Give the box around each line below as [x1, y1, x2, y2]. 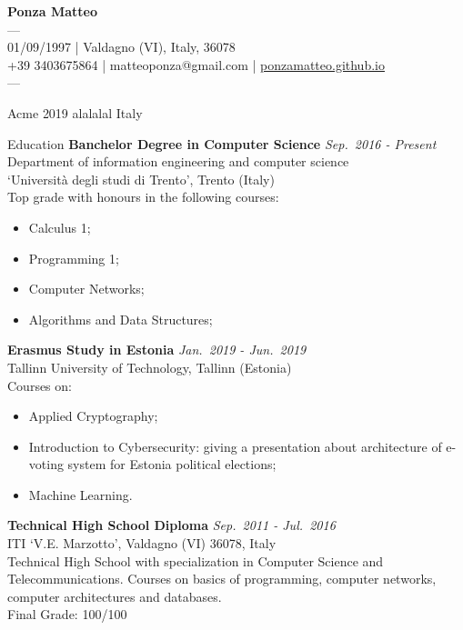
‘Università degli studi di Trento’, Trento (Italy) [7, 169, 275, 188]
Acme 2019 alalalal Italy [7, 103, 143, 122]
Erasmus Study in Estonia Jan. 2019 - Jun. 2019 [7, 340, 307, 359]
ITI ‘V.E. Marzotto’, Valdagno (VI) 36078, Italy [7, 534, 277, 553]
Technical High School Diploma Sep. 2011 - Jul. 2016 [7, 515, 336, 535]
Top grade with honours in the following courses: [7, 187, 279, 206]
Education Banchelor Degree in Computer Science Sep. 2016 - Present [7, 134, 437, 153]
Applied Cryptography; [28, 406, 158, 425]
